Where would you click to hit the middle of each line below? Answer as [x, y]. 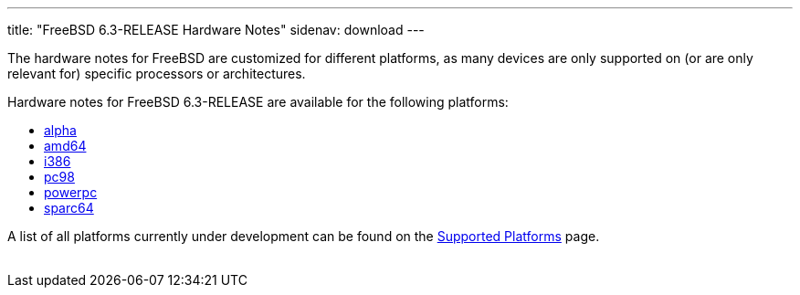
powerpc [71, 192]
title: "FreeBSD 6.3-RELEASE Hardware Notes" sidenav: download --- [216, 30]
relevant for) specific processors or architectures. [157, 74]
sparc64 [69, 208]
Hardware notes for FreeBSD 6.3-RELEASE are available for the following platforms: [258, 102]
